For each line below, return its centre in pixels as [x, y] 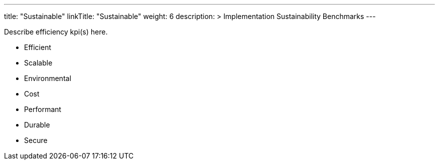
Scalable [38, 63]
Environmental [48, 78]
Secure [36, 140]
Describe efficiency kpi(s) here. [56, 32]
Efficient [38, 47]
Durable [37, 125]
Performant [43, 109]
